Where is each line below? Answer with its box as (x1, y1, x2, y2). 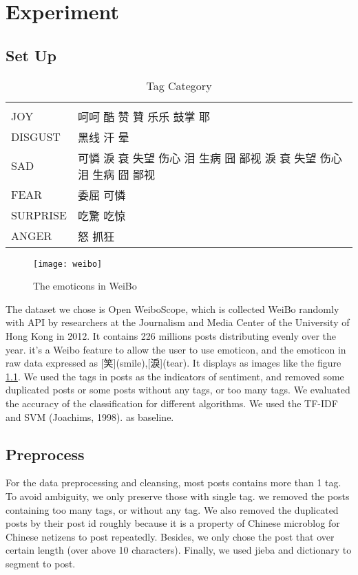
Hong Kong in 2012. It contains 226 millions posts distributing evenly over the (6, 329, 336, 343)
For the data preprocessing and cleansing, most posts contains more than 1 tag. (6, 475, 341, 490)
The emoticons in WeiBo (33, 279, 137, 293)
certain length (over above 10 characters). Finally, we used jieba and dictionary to (6, 543, 352, 557)
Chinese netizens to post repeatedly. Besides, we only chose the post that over (6, 529, 335, 543)
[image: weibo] (33, 259, 103, 269)
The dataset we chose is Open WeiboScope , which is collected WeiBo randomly (6, 301, 339, 316)
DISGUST (11, 129, 61, 145)
